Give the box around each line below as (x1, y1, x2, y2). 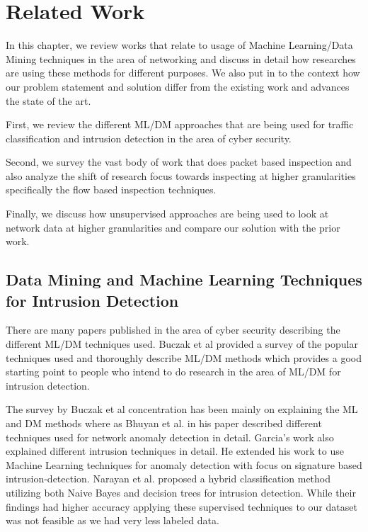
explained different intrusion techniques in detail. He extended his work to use (6, 443, 344, 458)
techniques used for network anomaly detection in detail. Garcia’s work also (6, 429, 334, 444)
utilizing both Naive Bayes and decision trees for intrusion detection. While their (6, 485, 356, 499)
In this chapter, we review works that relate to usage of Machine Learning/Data (6, 38, 353, 52)
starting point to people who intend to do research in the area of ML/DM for (6, 364, 341, 379)
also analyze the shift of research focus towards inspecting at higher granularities (6, 168, 356, 183)
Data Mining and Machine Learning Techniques (6, 268, 362, 290)
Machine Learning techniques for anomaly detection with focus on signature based (6, 457, 362, 472)
